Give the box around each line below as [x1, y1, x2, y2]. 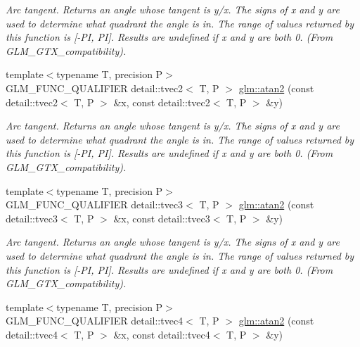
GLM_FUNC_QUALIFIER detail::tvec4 [6, 313, 184, 328]
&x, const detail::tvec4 [113, 327, 210, 341]
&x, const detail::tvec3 [113, 210, 210, 225]
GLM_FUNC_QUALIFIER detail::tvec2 [6, 80, 184, 95]
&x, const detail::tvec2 [113, 94, 210, 109]
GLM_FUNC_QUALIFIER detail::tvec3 [6, 197, 184, 212]
